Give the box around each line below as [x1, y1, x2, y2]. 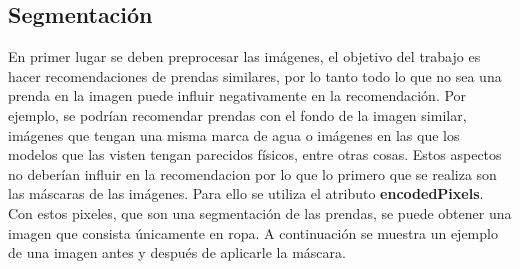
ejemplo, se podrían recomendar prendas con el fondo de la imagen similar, [8, 104, 467, 125]
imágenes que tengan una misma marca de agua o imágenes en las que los [8, 124, 460, 145]
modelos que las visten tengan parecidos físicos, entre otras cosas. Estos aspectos [8, 144, 502, 165]
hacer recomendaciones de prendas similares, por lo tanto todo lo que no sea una [8, 65, 502, 86]
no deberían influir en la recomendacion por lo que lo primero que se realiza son [8, 163, 497, 184]
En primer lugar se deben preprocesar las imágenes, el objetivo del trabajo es [8, 46, 481, 67]
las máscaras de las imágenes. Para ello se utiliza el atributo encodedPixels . [8, 183, 484, 204]
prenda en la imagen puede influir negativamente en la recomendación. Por [8, 85, 467, 106]
